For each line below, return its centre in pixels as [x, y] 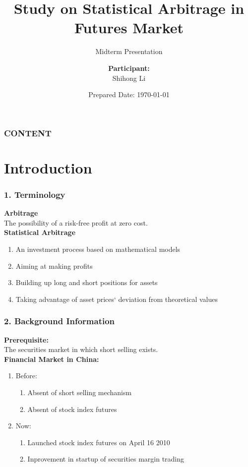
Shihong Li [129, 78]
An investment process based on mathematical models [98, 249]
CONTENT [28, 133]
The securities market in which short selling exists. [81, 349]
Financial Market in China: [52, 359]
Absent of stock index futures [72, 409]
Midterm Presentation [129, 51]
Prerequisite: [26, 339]
